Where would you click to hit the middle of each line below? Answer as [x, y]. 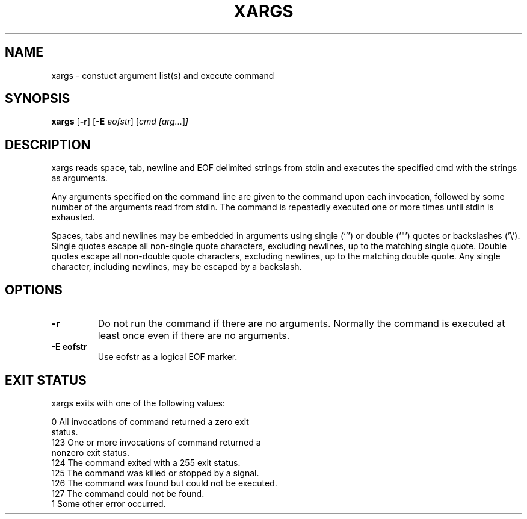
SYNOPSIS [38, 99]
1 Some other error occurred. [109, 503]
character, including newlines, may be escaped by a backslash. [177, 267]
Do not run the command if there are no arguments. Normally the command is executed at [301, 324]
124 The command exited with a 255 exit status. [146, 462]
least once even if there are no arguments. [194, 336]
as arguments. [79, 178]
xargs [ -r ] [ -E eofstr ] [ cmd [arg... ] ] [120, 122]
